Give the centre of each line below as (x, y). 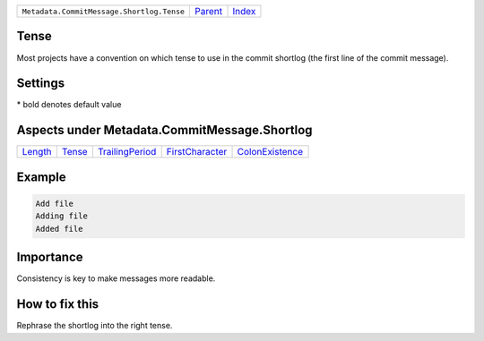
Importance (50, 257)
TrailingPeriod (127, 152)
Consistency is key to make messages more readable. (116, 278)
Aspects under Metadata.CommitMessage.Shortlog (164, 130)
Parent (208, 11)
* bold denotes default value (69, 105)
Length (37, 152)
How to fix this (58, 304)
